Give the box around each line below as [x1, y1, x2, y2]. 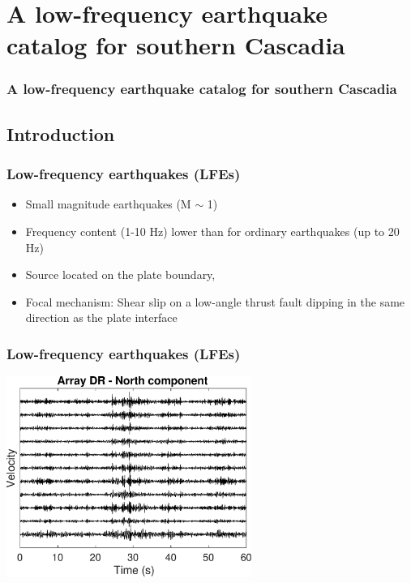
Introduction [6, 121, 115, 146]
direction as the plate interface [25, 309, 178, 326]
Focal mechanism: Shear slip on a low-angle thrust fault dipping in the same [25, 293, 405, 310]
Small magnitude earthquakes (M [25, 195, 191, 212]
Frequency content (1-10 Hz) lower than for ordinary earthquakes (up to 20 [25, 223, 400, 239]
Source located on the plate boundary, [25, 266, 216, 283]
